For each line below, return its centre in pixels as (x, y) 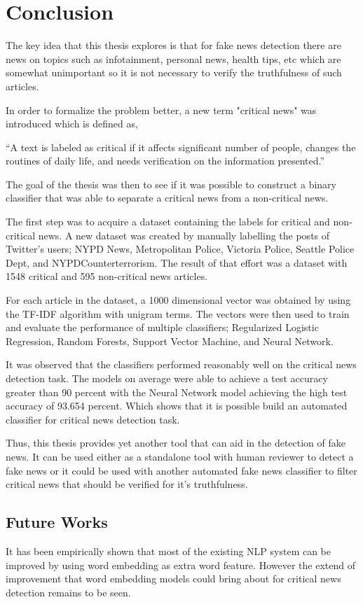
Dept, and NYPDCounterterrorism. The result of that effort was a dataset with (177, 262)
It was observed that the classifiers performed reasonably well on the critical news (181, 364)
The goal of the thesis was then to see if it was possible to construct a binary (171, 184)
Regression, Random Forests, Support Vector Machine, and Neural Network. (170, 341)
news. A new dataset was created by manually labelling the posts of (184, 235)
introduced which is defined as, (72, 124)
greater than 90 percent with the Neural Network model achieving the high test (177, 392)
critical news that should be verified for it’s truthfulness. (127, 484)
